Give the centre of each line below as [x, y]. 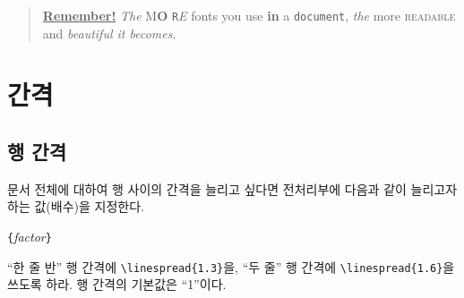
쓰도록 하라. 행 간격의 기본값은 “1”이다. [117, 284]
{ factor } [30, 237]
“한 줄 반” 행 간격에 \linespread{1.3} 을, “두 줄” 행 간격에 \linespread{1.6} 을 [231, 266]
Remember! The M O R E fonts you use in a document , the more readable [249, 15]
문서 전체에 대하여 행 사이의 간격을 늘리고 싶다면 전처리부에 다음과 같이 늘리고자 [232, 188]
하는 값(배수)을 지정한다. [76, 206]
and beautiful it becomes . [109, 33]
